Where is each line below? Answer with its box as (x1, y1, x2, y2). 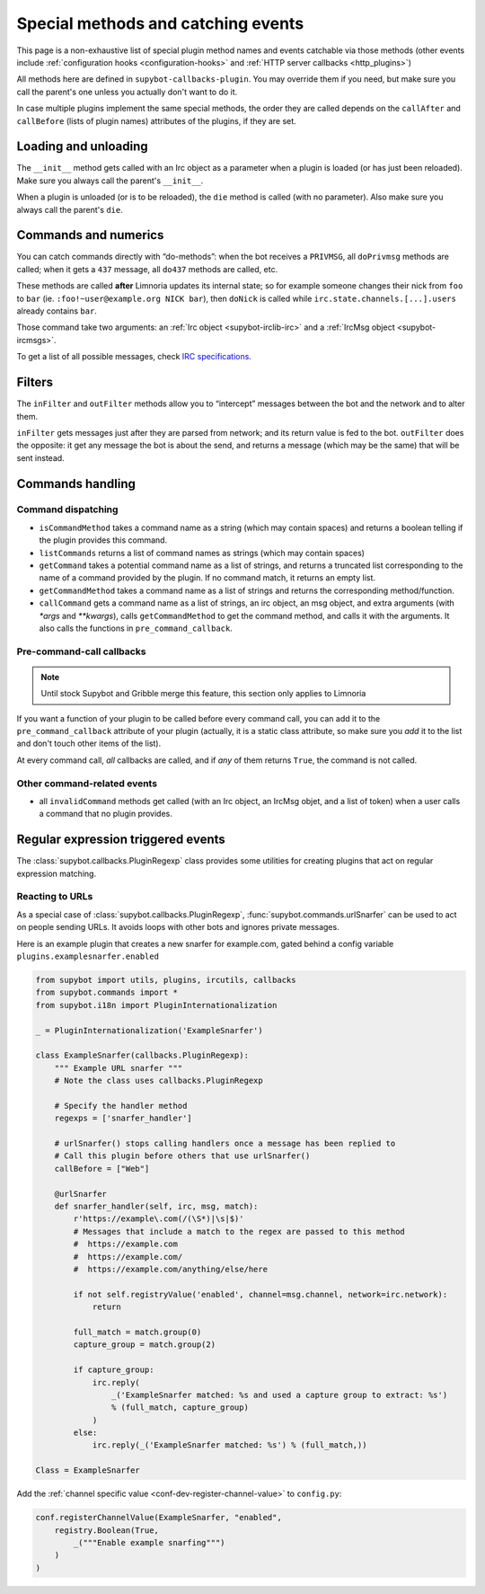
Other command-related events (16, 777, 157, 790)
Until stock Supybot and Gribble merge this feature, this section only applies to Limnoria (40, 688, 366, 699)
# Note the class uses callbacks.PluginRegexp (54, 1076, 264, 1086)
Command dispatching (16, 503, 119, 516)
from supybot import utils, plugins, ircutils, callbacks (35, 975, 296, 985)
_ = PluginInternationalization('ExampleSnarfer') (35, 1025, 264, 1035)
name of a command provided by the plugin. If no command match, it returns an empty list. (39, 572, 376, 583)
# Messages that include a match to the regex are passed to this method (73, 1226, 406, 1236)
